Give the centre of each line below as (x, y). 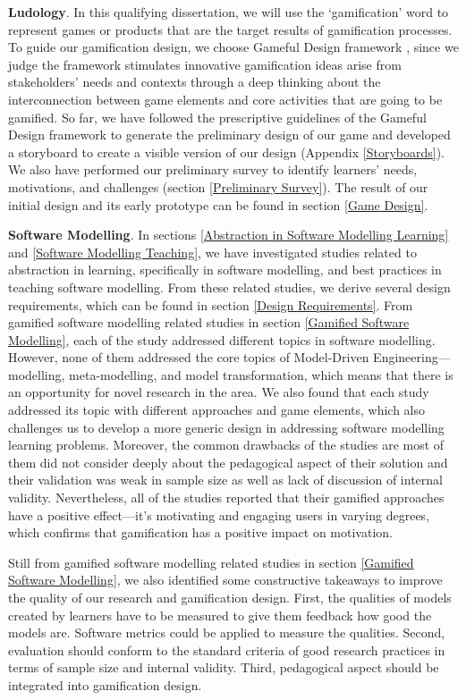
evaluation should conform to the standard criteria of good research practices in (227, 649)
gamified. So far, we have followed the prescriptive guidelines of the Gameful (217, 117)
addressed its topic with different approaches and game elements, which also (217, 410)
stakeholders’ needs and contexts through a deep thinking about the (195, 82)
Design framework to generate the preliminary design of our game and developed (229, 135)
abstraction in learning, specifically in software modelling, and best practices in (225, 270)
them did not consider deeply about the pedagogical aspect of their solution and (228, 462)
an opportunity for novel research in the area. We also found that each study (219, 392)
